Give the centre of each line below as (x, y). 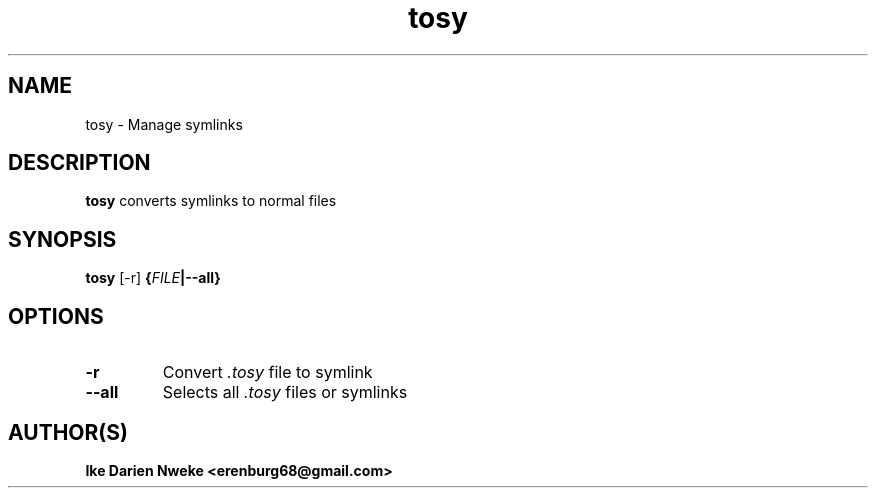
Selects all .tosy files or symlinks (285, 392)
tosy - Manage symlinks (164, 124)
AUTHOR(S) (68, 432)
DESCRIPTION (79, 163)
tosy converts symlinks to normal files (211, 201)
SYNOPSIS (62, 239)
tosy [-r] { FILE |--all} (153, 278)
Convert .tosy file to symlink (267, 372)
